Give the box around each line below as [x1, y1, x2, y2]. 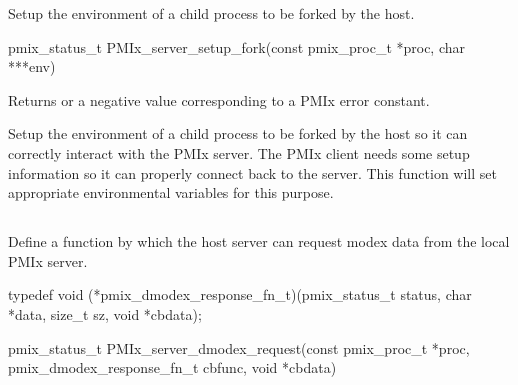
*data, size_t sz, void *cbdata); [8, 303, 202, 324]
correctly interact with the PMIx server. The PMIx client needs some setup [8, 142, 470, 163]
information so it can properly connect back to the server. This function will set [8, 162, 497, 183]
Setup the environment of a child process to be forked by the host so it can [8, 123, 468, 144]
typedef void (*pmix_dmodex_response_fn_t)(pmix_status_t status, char [8, 284, 472, 305]
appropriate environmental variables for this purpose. [8, 182, 334, 203]
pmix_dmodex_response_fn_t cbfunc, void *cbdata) [8, 357, 337, 378]
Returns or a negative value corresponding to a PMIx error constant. [8, 89, 430, 110]
